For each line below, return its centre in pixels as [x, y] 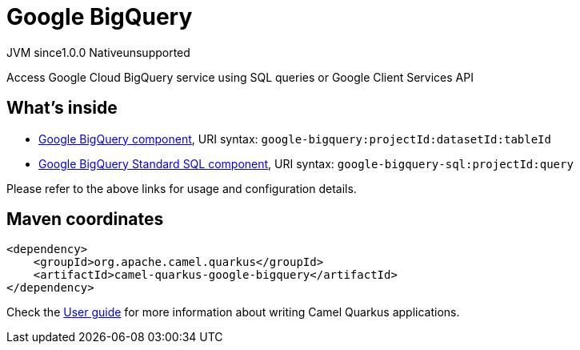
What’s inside [62, 108]
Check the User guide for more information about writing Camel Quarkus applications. [233, 312]
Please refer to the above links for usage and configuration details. [182, 188]
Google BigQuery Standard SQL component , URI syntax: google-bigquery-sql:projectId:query [306, 163]
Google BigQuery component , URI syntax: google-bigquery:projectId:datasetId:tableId [295, 139]
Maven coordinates [85, 219]
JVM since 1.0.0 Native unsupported [98, 52]
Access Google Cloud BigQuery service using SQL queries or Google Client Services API [240, 77]
